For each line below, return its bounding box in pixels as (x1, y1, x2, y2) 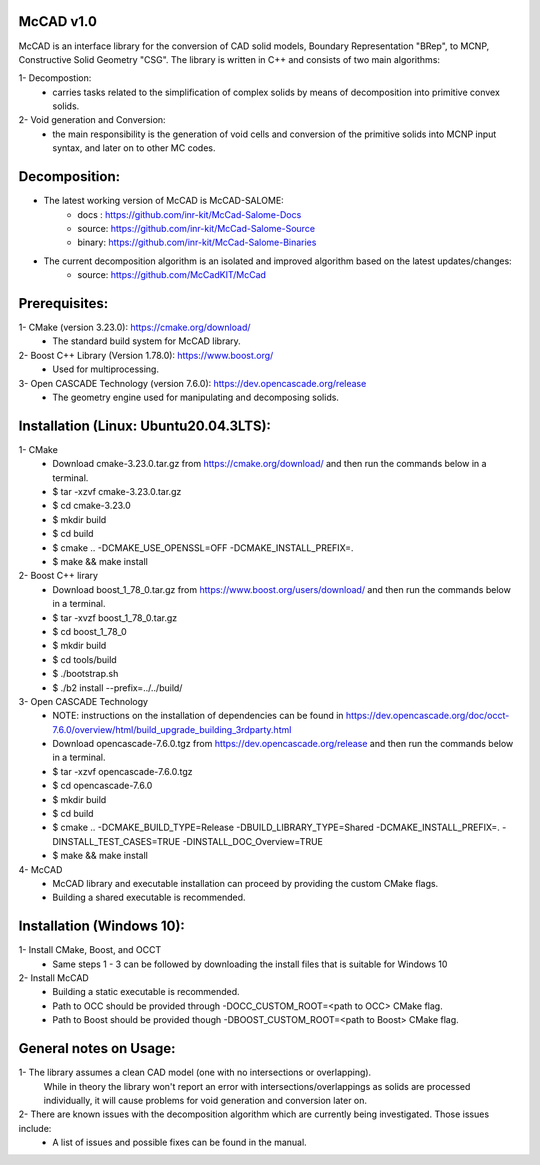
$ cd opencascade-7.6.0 (52, 780, 153, 792)
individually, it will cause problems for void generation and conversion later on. (43, 1094, 368, 1106)
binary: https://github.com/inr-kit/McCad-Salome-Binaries (77, 236, 317, 249)
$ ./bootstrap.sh (52, 668, 119, 680)
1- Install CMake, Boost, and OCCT (18, 944, 162, 956)
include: (18, 1122, 52, 1134)
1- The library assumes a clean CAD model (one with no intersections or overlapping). (18, 1066, 372, 1079)
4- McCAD (18, 863, 63, 875)
